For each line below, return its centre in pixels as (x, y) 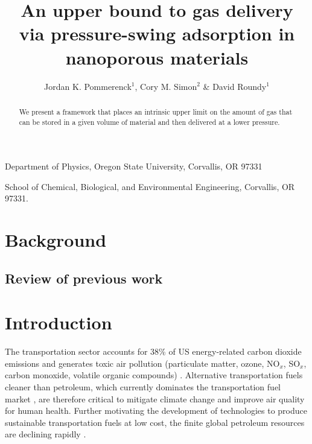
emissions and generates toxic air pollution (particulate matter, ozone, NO (142, 363)
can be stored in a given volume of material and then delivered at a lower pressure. (149, 122)
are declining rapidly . (46, 434)
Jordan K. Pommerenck (88, 86)
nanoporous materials (157, 57)
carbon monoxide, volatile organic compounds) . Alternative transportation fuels (154, 375)
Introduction (59, 322)
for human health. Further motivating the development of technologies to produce (156, 411)
